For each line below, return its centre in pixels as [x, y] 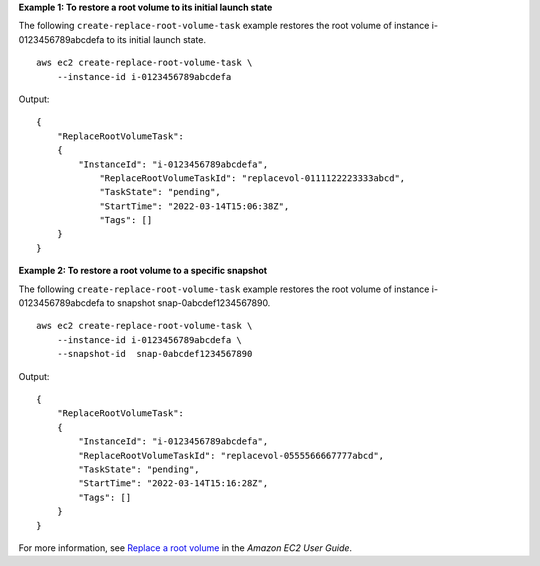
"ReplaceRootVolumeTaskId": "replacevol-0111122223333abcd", [252, 178]
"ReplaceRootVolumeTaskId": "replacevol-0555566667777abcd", [231, 455]
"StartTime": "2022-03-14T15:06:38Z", [194, 206]
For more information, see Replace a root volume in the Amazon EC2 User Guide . [185, 547]
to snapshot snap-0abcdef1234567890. [188, 303]
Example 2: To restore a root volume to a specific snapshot [143, 271]
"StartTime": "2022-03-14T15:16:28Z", [173, 483]
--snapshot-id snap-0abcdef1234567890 [154, 354]
